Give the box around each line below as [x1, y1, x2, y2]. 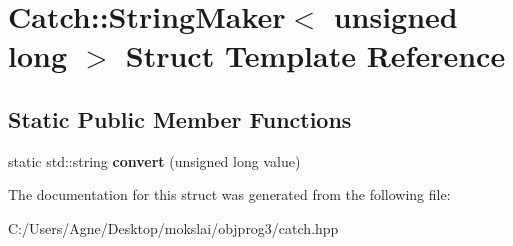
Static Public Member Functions [8, 103, 352, 134]
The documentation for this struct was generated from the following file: [8, 184, 451, 205]
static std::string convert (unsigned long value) [8, 150, 301, 171]
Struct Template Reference [125, 35, 506, 76]
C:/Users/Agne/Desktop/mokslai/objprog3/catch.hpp [8, 217, 339, 238]
